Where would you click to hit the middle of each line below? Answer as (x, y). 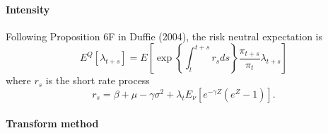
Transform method (52, 123)
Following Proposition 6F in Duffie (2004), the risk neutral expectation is (164, 36)
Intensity (28, 9)
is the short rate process (98, 80)
